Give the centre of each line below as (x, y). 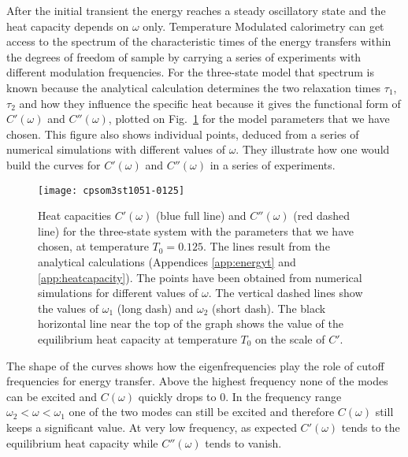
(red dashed (322, 215)
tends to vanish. (243, 442)
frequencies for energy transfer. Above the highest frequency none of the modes (197, 381)
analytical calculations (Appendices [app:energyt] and (167, 261)
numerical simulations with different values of (116, 149)
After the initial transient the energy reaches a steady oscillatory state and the (196, 10)
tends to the (371, 427)
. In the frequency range (284, 396)
